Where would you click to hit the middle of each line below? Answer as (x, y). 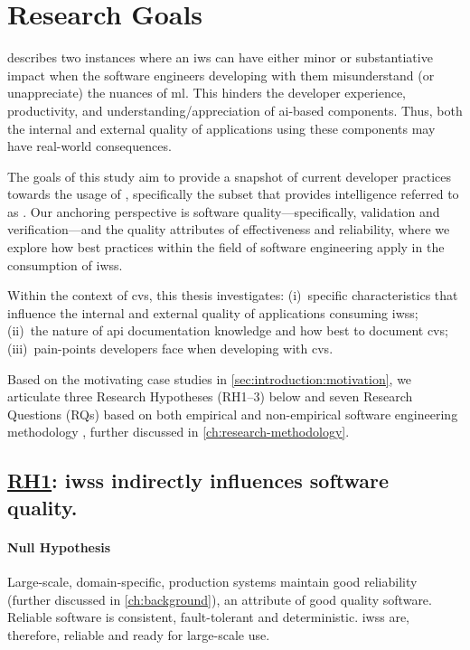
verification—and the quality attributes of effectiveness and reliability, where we (229, 229)
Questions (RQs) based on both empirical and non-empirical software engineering (233, 414)
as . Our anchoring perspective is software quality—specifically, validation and (224, 211)
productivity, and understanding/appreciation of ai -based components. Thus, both (235, 110)
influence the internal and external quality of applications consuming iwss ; (213, 312)
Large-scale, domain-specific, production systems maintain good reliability (212, 581)
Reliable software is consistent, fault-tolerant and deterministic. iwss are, (208, 617)
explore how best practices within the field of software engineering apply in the (226, 247)
